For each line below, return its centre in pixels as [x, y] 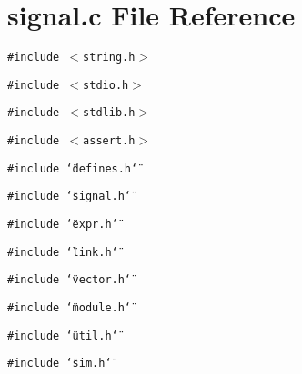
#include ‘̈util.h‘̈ [63, 335]
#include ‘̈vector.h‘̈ [70, 280]
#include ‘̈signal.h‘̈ [70, 197]
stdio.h [106, 85]
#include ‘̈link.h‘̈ [63, 252]
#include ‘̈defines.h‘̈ [73, 168]
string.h [109, 58]
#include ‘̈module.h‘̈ [70, 308]
